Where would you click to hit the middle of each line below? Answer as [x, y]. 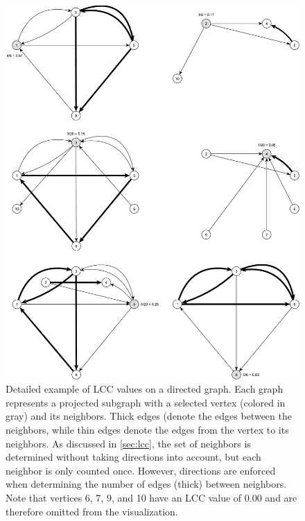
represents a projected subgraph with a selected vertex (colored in [146, 402]
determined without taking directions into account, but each [133, 457]
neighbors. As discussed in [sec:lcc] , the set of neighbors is [128, 443]
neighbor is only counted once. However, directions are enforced [141, 470]
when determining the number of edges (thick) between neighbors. [146, 484]
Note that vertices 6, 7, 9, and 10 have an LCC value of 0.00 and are [151, 498]
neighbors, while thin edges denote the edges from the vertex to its [147, 430]
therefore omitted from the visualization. [92, 511]
